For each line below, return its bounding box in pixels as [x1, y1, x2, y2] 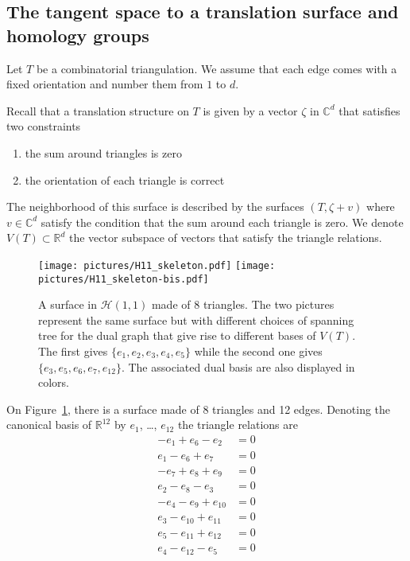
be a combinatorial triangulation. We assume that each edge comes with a [36, 60, 397, 76]
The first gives [38, 343, 108, 360]
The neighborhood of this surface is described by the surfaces [6, 198, 304, 215]
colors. [38, 374, 70, 391]
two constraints [6, 118, 81, 134]
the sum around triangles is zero [25, 144, 182, 161]
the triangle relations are [177, 416, 298, 433]
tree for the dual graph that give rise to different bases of [38, 327, 316, 344]
